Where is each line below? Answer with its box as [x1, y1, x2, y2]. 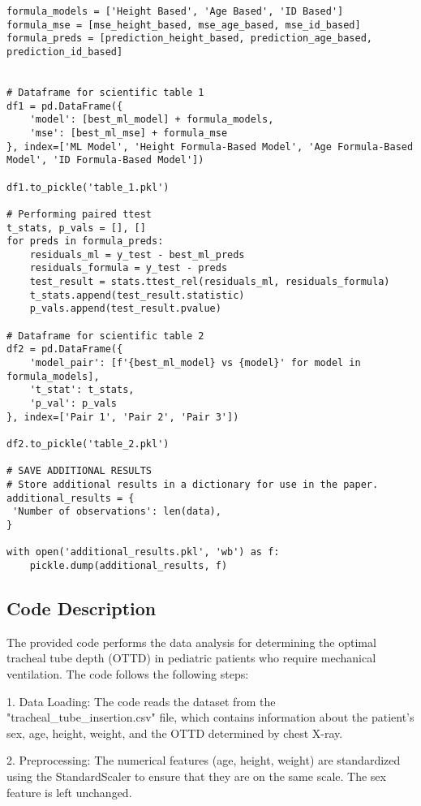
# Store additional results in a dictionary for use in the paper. [6, 478, 379, 490]
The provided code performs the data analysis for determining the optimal [6, 633, 376, 650]
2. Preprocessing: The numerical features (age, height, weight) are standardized [6, 752, 401, 769]
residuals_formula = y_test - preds [29, 262, 228, 274]
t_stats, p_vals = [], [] [6, 222, 146, 234]
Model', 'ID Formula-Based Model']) [6, 154, 204, 166]
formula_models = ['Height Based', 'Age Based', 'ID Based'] [6, 6, 344, 17]
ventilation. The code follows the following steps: [6, 665, 249, 682]
